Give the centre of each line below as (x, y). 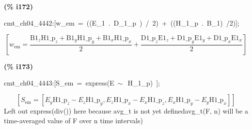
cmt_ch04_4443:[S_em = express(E (59, 82)
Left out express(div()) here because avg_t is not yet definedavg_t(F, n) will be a (126, 111)
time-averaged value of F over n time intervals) (73, 120)
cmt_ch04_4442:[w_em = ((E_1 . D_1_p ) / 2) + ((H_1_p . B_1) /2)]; (122, 22)
